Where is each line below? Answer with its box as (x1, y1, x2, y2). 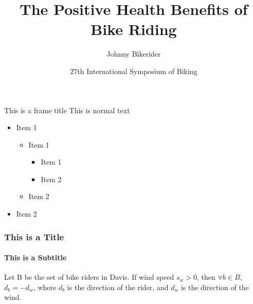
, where (33, 281, 57, 292)
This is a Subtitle (4, 252, 67, 263)
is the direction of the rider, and (67, 281, 169, 292)
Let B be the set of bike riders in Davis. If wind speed (4, 272, 174, 282)
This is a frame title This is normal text (4, 104, 130, 115)
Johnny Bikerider (106, 48, 161, 59)
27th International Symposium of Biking (70, 65, 197, 76)
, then (197, 272, 215, 282)
